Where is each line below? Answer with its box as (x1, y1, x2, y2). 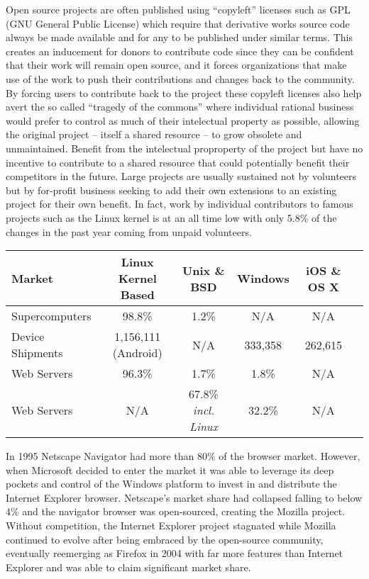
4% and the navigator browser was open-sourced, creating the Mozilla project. (6, 504, 346, 519)
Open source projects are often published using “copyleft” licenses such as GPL (6, 2, 351, 16)
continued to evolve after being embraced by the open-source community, (6, 532, 324, 546)
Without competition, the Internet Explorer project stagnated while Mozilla (6, 518, 336, 533)
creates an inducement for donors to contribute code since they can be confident (6, 43, 354, 58)
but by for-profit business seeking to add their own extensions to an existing (6, 182, 337, 197)
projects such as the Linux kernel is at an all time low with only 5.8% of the (6, 210, 337, 225)
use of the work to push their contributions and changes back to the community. (6, 71, 355, 86)
